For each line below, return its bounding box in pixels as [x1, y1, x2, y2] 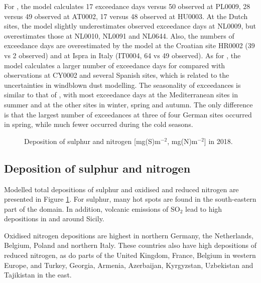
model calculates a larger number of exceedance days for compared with [4, 60, 225, 70]
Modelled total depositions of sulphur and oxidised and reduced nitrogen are [4, 184, 239, 194]
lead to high [185, 203, 222, 214]
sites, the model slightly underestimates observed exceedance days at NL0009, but [4, 21, 256, 31]
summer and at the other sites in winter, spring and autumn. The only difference [4, 99, 253, 109]
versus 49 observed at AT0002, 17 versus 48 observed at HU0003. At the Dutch [4, 11, 248, 21]
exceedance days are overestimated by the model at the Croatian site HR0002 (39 [4, 40, 255, 51]
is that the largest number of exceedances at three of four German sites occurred [4, 109, 252, 119]
